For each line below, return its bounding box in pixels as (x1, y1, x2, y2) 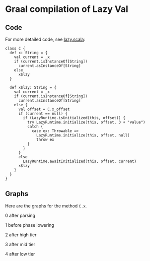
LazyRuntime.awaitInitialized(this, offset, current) (23, 159, 137, 164)
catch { (27, 124, 43, 129)
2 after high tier (5, 232, 37, 238)
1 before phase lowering (5, 222, 55, 228)
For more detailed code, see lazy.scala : (5, 36, 85, 42)
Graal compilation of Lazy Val (5, 3, 128, 15)
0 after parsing (5, 212, 36, 218)
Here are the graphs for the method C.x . (5, 202, 87, 209)
